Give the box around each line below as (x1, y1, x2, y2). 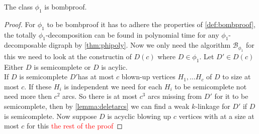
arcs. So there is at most (62, 91, 137, 101)
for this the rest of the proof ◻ (27, 120, 123, 131)
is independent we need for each (64, 81, 162, 91)
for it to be (214, 91, 248, 101)
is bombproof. (44, 2, 87, 12)
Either (4, 61, 24, 72)
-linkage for (195, 100, 230, 111)
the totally (4, 29, 37, 40)
